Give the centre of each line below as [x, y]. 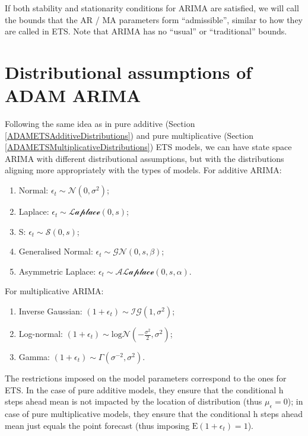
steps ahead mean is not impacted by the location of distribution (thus [134, 401]
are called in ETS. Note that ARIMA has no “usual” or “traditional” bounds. [146, 31]
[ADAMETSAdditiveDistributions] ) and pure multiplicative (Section [129, 135]
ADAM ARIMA [73, 95]
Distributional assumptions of [128, 71]
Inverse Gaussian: [50, 311]
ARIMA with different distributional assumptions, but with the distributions [145, 158]
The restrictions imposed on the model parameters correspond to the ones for [146, 378]
